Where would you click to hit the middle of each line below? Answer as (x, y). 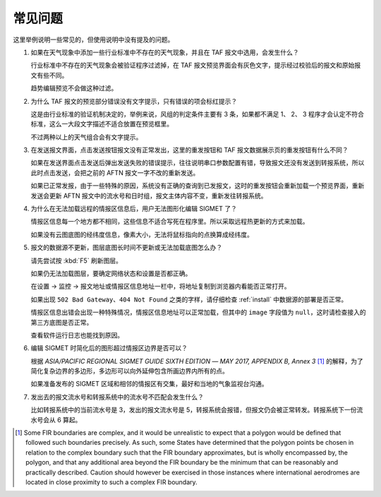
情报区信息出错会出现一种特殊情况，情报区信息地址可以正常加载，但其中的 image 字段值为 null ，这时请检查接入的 (198, 312)
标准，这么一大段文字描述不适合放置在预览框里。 (102, 124)
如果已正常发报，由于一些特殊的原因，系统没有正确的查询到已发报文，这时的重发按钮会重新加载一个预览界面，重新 (198, 186)
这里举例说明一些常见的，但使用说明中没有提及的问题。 (93, 40)
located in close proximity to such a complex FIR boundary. (111, 482)
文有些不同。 (49, 75)
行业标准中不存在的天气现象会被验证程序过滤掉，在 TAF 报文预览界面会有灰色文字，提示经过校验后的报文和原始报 (196, 65)
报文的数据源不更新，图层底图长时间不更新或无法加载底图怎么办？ (126, 248)
